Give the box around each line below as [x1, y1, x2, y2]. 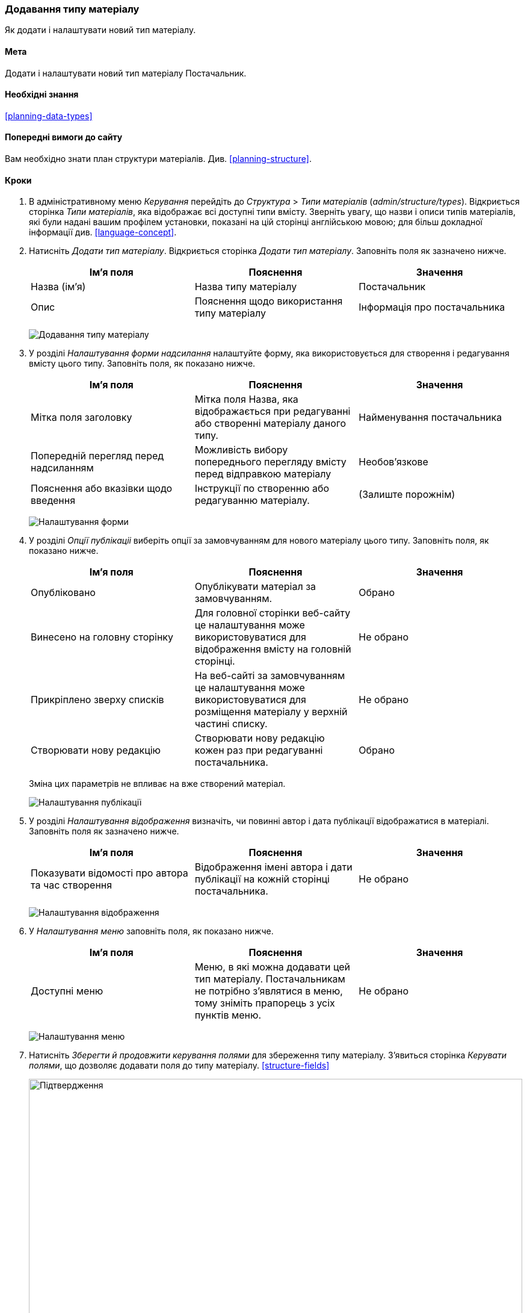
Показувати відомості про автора [31, 867, 188, 880]
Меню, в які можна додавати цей [194, 961, 351, 973]
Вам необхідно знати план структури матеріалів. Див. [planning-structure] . [5, 154, 312, 164]
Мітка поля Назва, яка [194, 393, 298, 406]
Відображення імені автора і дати [194, 861, 353, 874]
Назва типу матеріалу [194, 281, 297, 293]
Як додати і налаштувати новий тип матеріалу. [5, 25, 196, 36]
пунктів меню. [194, 1009, 262, 1022]
